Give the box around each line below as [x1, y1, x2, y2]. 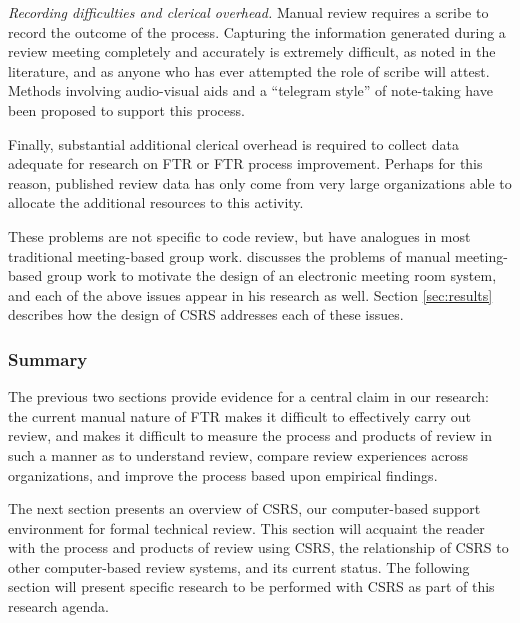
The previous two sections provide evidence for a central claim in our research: [8, 386, 489, 407]
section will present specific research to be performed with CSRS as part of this [8, 576, 495, 597]
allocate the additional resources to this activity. [8, 192, 304, 213]
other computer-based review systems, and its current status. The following [8, 556, 470, 577]
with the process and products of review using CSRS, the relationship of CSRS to [8, 537, 509, 558]
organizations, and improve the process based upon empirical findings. [8, 464, 438, 485]
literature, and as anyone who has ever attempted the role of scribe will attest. [8, 60, 490, 81]
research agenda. [8, 596, 109, 617]
